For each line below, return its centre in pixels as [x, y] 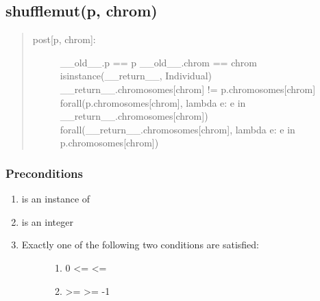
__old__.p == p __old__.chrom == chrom [158, 62]
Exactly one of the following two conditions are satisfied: [140, 245]
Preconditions [44, 173]
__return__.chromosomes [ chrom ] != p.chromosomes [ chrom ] [188, 89]
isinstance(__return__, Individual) [136, 76]
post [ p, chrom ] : [64, 39]
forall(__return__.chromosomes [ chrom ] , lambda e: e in [177, 129]
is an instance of [56, 199]
